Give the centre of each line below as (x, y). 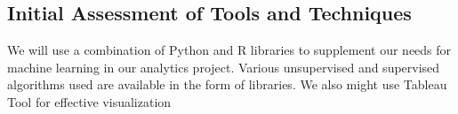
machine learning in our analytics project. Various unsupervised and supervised (224, 67)
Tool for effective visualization (89, 101)
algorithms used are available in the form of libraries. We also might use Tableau (227, 84)
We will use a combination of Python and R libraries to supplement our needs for (229, 50)
